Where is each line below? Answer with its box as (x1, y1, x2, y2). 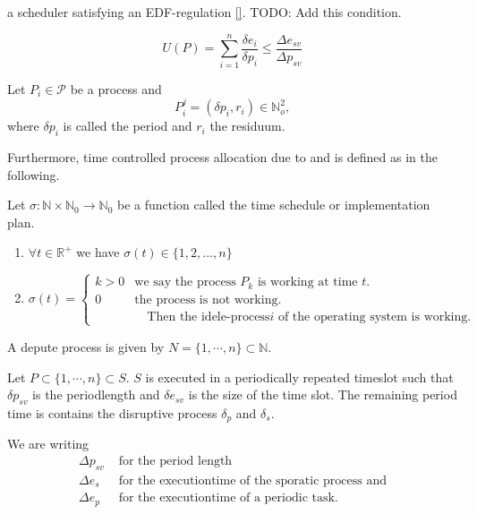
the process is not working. (134, 293, 282, 306)
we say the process (134, 276, 236, 289)
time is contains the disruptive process (7, 403, 217, 422)
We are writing (7, 434, 89, 453)
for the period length (118, 455, 233, 467)
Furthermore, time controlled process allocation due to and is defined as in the (7, 147, 438, 166)
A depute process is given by (7, 337, 165, 356)
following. (7, 165, 60, 184)
